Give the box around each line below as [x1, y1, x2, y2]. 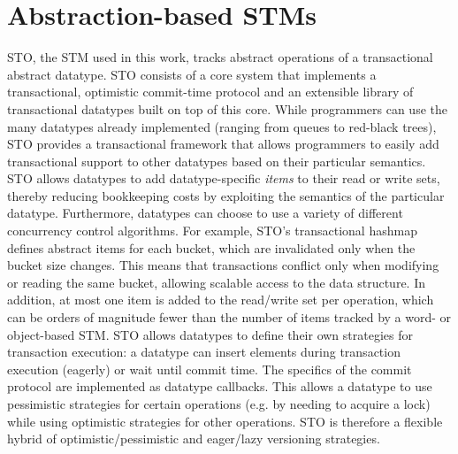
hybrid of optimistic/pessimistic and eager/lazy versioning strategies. [7, 429, 380, 448]
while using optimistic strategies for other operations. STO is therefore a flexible [7, 412, 443, 430]
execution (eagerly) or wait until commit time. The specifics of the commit [7, 359, 412, 378]
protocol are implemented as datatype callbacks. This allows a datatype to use [7, 377, 432, 396]
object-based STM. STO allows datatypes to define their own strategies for [7, 325, 413, 343]
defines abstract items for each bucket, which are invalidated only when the [7, 238, 416, 257]
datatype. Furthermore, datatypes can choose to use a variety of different [7, 204, 403, 222]
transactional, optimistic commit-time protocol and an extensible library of [7, 82, 414, 101]
